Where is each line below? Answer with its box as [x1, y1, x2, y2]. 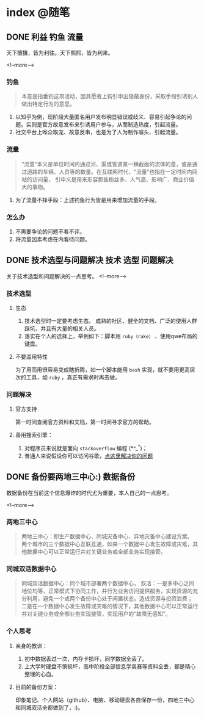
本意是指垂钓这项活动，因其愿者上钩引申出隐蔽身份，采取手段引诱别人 [21, 93, 199, 100]
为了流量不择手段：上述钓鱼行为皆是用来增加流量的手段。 [15, 196, 160, 203]
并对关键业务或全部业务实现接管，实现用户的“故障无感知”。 [21, 610, 171, 618]
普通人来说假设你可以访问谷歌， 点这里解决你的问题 [24, 452, 153, 459]
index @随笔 [6, 5, 70, 20]
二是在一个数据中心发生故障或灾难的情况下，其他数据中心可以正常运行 [21, 602, 199, 610]
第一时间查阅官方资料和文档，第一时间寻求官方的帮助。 [15, 419, 155, 426]
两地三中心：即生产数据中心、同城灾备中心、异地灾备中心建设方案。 [21, 533, 193, 540]
